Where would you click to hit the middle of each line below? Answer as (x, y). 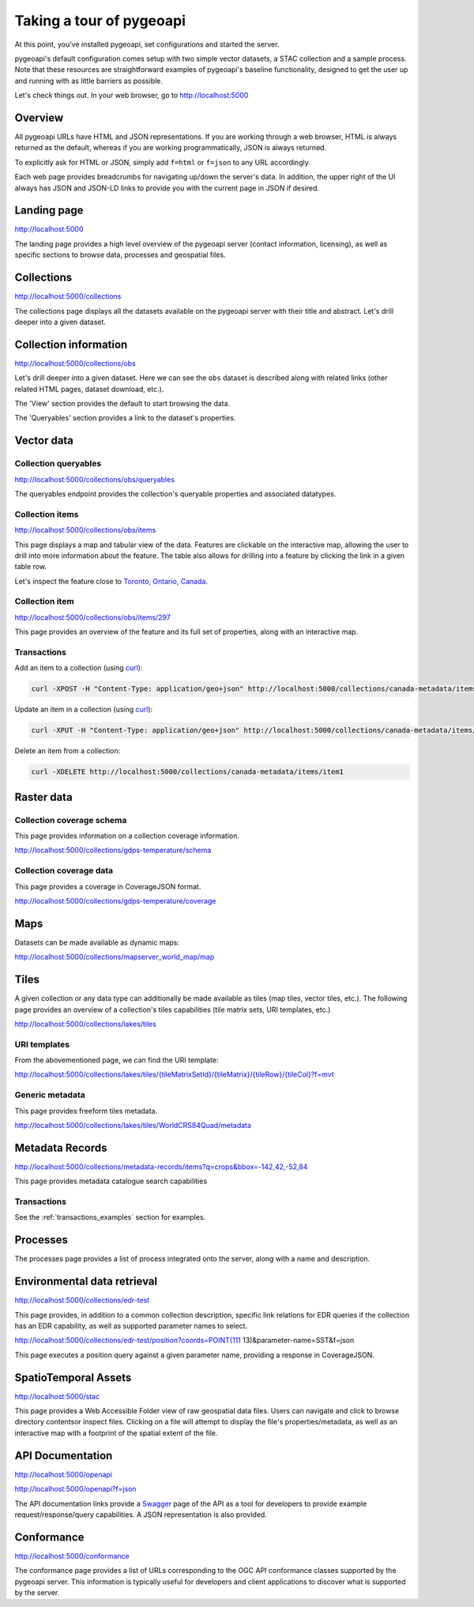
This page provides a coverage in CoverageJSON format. (108, 886)
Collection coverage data (64, 871)
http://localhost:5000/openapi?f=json (76, 1489)
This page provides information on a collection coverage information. (127, 836)
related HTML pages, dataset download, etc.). (89, 389)
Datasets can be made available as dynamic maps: (97, 942)
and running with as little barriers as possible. (89, 81)
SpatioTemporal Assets (73, 1377)
